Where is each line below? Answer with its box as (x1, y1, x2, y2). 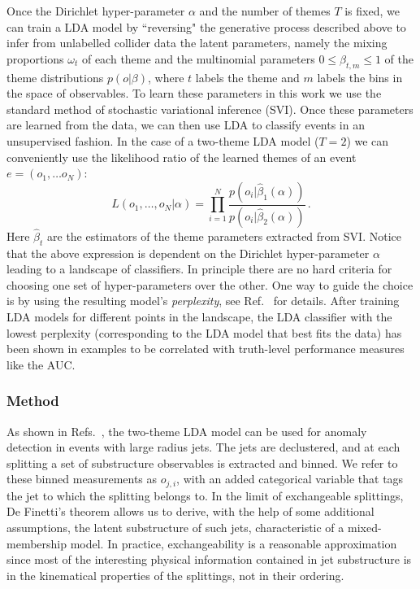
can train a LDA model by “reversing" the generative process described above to (6, 18, 406, 35)
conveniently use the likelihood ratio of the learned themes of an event (6, 148, 357, 165)
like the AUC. (6, 356, 76, 373)
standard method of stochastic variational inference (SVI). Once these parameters (6, 100, 414, 117)
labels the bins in (317, 68, 403, 85)
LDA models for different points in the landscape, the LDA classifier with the (6, 308, 392, 325)
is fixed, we (344, 2, 400, 19)
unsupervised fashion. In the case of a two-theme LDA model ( (6, 132, 319, 149)
